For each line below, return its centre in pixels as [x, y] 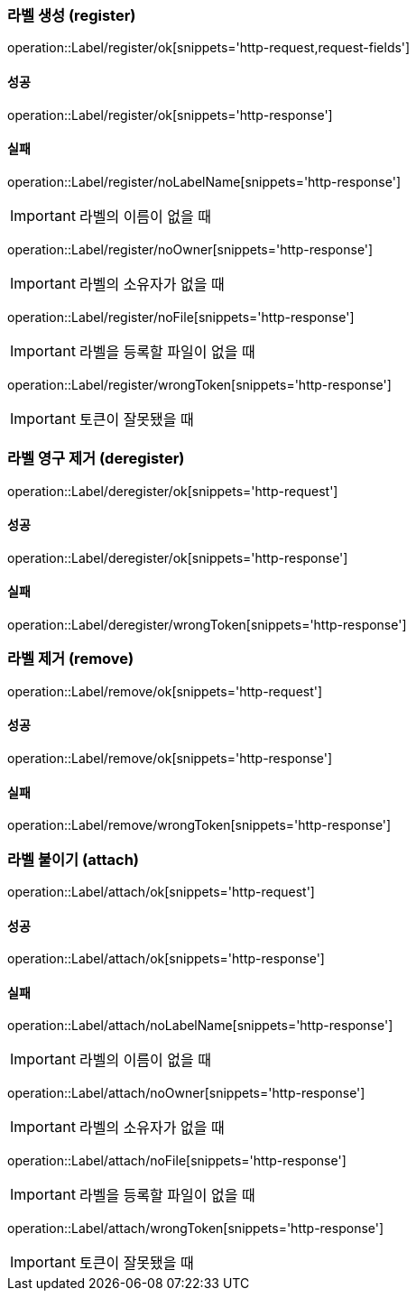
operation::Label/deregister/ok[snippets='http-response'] [178, 557]
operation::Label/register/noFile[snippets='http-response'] [181, 317]
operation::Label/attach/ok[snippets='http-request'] [161, 891]
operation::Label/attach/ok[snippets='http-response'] [166, 959]
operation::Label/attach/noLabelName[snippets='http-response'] [200, 1026]
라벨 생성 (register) [72, 15]
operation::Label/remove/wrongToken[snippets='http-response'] [199, 825]
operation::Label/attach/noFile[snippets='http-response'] [177, 1161]
